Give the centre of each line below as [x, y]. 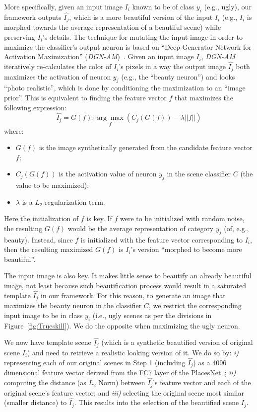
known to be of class [163, 6]
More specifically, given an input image [63, 6]
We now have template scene [48, 342]
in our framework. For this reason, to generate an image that [133, 295]
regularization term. [75, 202]
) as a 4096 [210, 362]
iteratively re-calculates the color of [58, 66]
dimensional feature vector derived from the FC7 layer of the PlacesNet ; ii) [120, 372]
